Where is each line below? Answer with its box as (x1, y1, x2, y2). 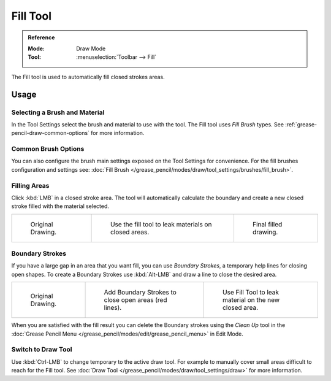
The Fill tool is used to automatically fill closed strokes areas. (11, 73, 165, 80)
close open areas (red (104, 296, 167, 304)
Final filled (252, 220, 283, 228)
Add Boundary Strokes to (104, 288, 177, 297)
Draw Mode (76, 45, 106, 52)
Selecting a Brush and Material (11, 108, 105, 117)
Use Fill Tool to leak (223, 288, 279, 297)
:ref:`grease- (285, 120, 318, 128)
